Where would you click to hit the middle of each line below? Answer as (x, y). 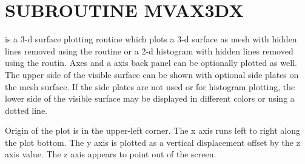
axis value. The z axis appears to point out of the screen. (111, 154)
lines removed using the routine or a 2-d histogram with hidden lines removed (149, 51)
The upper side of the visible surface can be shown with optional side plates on (152, 74)
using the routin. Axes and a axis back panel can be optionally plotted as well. (151, 63)
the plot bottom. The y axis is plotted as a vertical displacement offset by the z (152, 142)
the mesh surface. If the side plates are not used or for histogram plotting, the (150, 86)
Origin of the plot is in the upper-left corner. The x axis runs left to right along (153, 130)
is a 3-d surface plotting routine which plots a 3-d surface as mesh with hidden (151, 39)
